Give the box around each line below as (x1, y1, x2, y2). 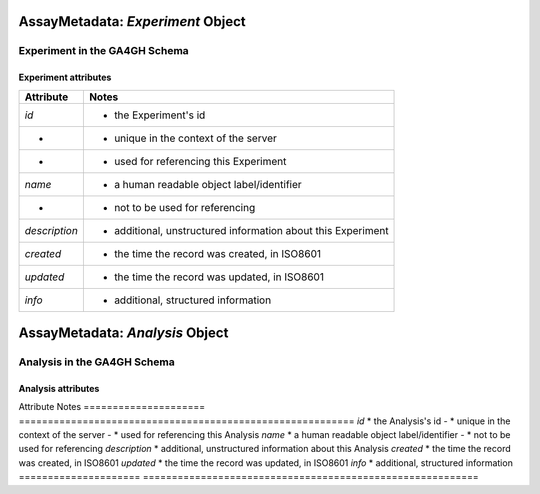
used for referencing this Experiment (113, 154, 287, 168)
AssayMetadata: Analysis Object (18, 325, 229, 341)
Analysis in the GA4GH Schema (18, 355, 175, 369)
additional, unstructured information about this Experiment (113, 223, 389, 237)
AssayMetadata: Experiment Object (18, 13, 246, 30)
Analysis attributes (18, 382, 100, 394)
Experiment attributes (18, 71, 112, 84)
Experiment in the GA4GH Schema (18, 44, 189, 58)
